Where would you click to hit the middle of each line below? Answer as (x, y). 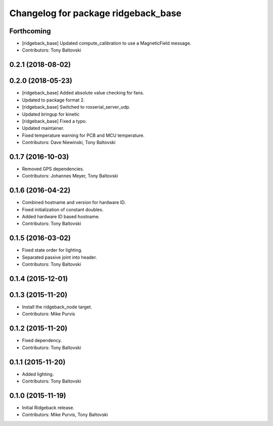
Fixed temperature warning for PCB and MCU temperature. (83, 135)
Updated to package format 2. (53, 100)
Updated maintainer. (43, 128)
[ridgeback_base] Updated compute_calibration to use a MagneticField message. (107, 43)
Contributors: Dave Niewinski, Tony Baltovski (69, 143)
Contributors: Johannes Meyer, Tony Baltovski (70, 176)
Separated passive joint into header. (59, 257)
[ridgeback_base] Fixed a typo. (54, 121)
